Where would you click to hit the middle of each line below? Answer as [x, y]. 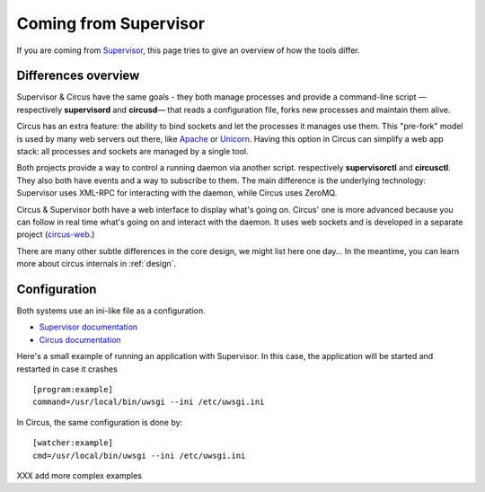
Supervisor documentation [88, 327]
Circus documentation [80, 339]
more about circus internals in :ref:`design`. [97, 264]
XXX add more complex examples [79, 475]
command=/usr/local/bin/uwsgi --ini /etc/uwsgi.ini [149, 402]
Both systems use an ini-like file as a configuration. [111, 311]
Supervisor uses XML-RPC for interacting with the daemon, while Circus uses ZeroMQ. [177, 193]
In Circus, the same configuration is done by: [100, 422]
